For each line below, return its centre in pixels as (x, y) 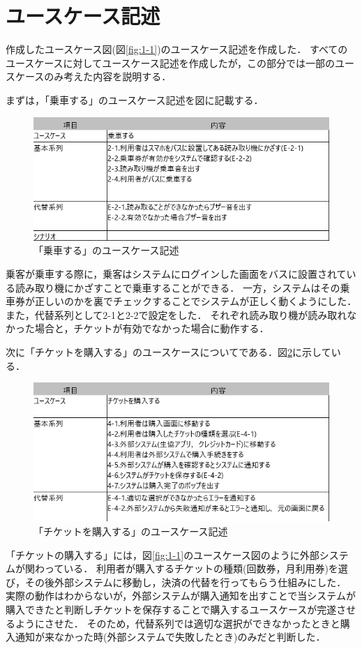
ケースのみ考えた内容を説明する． (93, 76)
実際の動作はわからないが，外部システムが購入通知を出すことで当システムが (181, 596)
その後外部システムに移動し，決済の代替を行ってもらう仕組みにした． (186, 582)
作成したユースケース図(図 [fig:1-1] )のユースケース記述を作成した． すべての (177, 49)
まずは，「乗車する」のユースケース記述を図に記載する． (135, 99)
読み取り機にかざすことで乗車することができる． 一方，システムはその (178, 287)
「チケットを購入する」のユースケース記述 (131, 531)
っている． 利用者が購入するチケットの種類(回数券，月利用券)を (191, 568)
